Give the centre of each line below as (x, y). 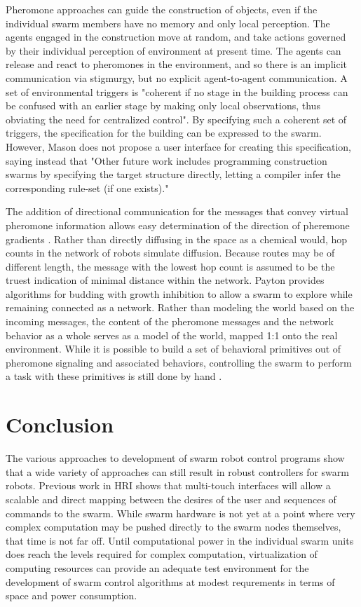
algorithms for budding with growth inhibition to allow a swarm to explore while (179, 293)
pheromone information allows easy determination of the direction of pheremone (178, 225)
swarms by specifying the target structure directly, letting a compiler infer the (173, 174)
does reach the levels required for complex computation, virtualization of (162, 554)
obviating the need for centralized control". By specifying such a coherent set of (176, 119)
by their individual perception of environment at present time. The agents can (173, 50)
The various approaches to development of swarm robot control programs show (175, 458)
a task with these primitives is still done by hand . (114, 376)
